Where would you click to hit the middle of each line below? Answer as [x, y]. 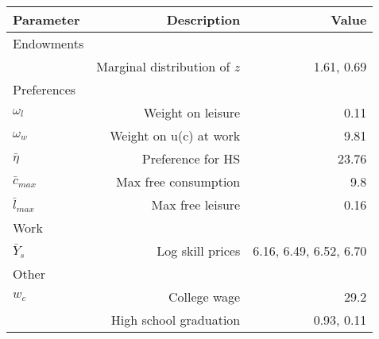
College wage [205, 297]
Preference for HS [191, 158]
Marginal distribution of [163, 66]
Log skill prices [199, 250]
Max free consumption [178, 181]
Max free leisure [196, 204]
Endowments [48, 43]
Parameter [46, 19]
